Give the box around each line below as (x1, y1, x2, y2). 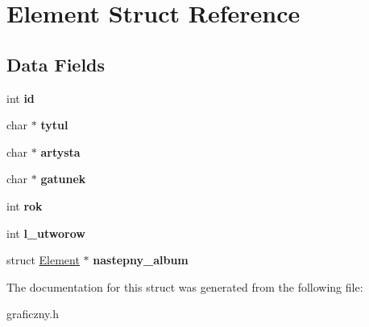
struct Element (6, 251, 80, 268)
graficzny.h (6, 305, 60, 322)
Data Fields (6, 51, 106, 76)
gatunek (40, 170, 86, 187)
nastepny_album (93, 251, 189, 268)
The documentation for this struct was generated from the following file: (6, 278, 363, 295)
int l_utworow (6, 224, 85, 241)
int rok (6, 197, 43, 214)
